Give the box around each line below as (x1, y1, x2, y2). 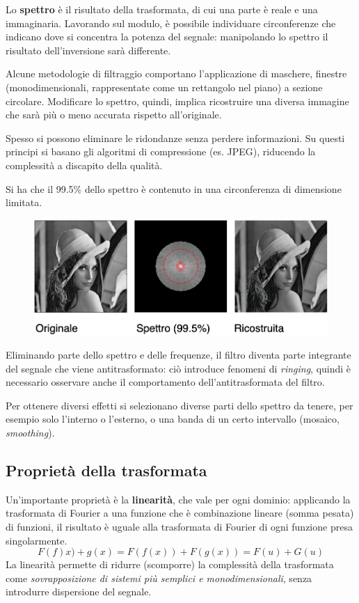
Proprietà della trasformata (6, 460, 207, 480)
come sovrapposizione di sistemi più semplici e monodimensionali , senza (6, 570, 312, 585)
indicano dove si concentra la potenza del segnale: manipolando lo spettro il (6, 29, 328, 44)
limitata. (6, 195, 42, 210)
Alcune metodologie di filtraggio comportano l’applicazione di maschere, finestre (6, 66, 347, 81)
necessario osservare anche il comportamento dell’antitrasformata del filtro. (6, 375, 325, 389)
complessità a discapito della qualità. (6, 157, 163, 172)
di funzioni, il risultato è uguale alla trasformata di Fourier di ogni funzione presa (6, 519, 353, 533)
